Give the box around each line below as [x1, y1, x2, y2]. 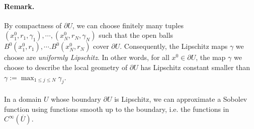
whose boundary [51, 93, 101, 104]
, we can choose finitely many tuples [72, 20, 184, 30]
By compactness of [4, 20, 62, 30]
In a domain [4, 93, 42, 104]
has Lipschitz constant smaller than [140, 61, 250, 72]
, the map [196, 52, 226, 62]
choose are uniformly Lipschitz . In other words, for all [4, 52, 170, 62]
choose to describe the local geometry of [4, 61, 128, 72]
